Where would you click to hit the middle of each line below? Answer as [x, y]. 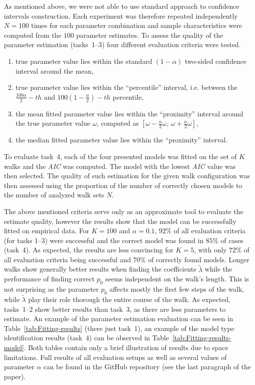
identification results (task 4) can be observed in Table [87, 338]
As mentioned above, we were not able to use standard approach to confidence [122, 6]
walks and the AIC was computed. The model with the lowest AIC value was [120, 166]
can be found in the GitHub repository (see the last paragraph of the [147, 367]
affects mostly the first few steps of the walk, [177, 289]
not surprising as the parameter [51, 289]
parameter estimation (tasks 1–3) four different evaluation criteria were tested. [122, 44]
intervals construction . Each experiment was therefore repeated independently [121, 15]
